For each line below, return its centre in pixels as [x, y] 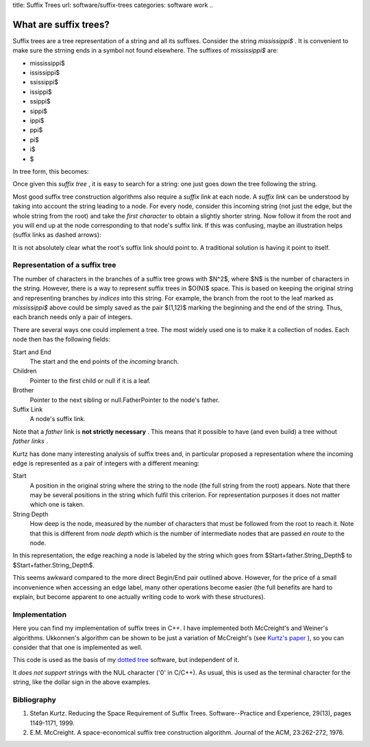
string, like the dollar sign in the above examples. [82, 682]
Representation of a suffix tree [64, 265]
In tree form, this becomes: [51, 171]
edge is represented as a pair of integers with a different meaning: [106, 463]
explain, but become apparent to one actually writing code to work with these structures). [139, 596]
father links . [30, 441]
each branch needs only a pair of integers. [73, 317]
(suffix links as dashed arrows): [57, 235]
